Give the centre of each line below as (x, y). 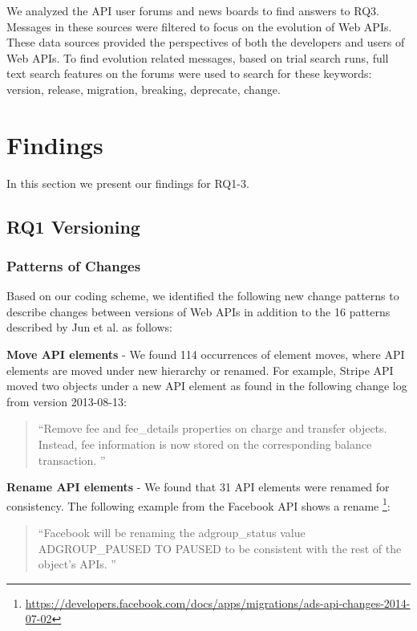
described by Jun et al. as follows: (89, 327)
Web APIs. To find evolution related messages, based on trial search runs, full (198, 57)
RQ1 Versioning (73, 226)
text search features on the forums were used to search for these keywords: (189, 73)
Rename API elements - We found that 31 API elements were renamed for (198, 487)
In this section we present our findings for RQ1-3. (128, 183)
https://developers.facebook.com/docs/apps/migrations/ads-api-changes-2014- (218, 603)
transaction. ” (72, 460)
